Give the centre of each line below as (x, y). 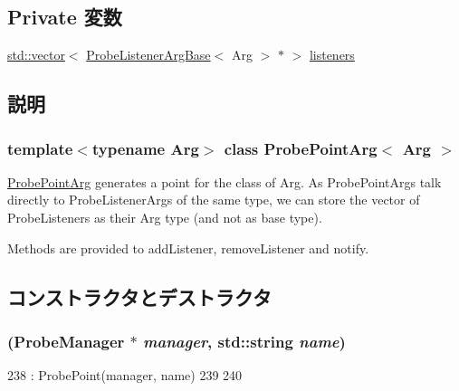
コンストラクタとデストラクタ (139, 296)
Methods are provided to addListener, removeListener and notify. (188, 248)
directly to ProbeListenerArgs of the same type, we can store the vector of (214, 200)
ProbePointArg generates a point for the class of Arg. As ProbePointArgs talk (225, 181)
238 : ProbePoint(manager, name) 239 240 (125, 375)
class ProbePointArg (301, 148)
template (40, 148)
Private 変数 (65, 17)
